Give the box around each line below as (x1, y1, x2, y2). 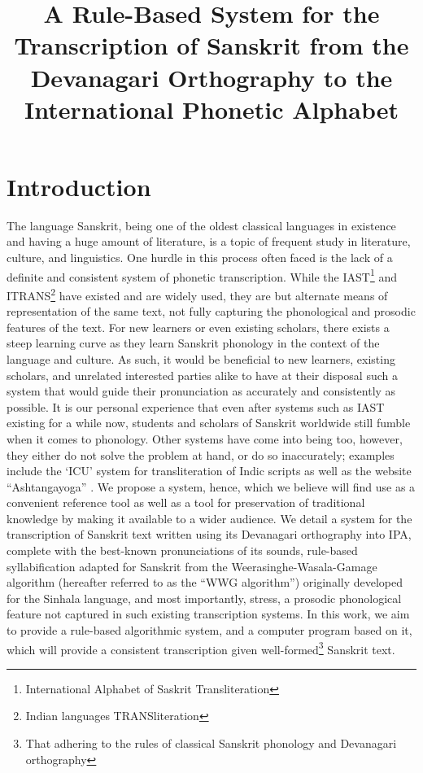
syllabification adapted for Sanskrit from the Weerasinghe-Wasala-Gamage (7, 557, 377, 574)
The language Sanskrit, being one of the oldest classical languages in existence (7, 216, 396, 234)
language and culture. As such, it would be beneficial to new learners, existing (7, 350, 395, 367)
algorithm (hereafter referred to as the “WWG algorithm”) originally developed (7, 574, 403, 591)
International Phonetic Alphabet (24, 92, 399, 125)
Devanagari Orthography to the (30, 60, 393, 94)
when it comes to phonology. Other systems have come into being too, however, (7, 430, 403, 447)
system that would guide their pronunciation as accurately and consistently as (7, 382, 396, 400)
